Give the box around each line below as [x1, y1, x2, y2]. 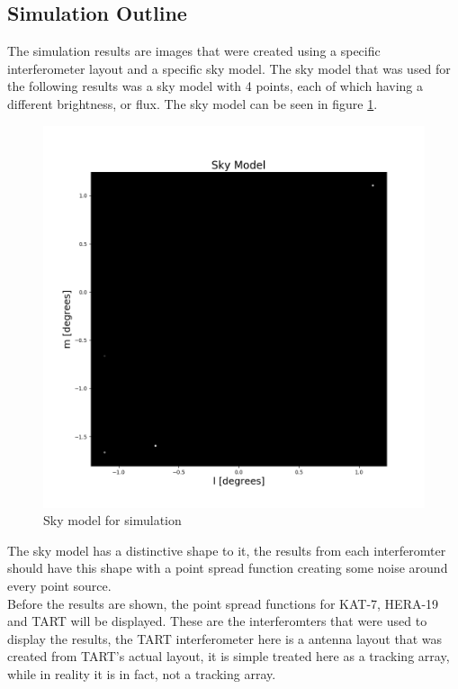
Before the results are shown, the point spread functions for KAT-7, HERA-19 [7, 594, 439, 612]
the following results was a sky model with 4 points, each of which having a [7, 77, 424, 95]
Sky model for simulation [43, 511, 182, 530]
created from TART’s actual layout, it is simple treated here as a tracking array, [7, 647, 450, 666]
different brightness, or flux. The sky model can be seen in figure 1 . [7, 94, 378, 113]
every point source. [7, 576, 112, 594]
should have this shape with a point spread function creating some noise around [7, 558, 448, 577]
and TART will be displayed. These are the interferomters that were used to [7, 612, 427, 630]
